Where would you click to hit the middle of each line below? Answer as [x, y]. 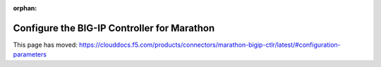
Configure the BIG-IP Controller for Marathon [114, 28]
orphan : [25, 8]
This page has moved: [45, 45]
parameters [30, 54]
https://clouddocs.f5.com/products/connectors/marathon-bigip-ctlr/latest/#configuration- [210, 45]
